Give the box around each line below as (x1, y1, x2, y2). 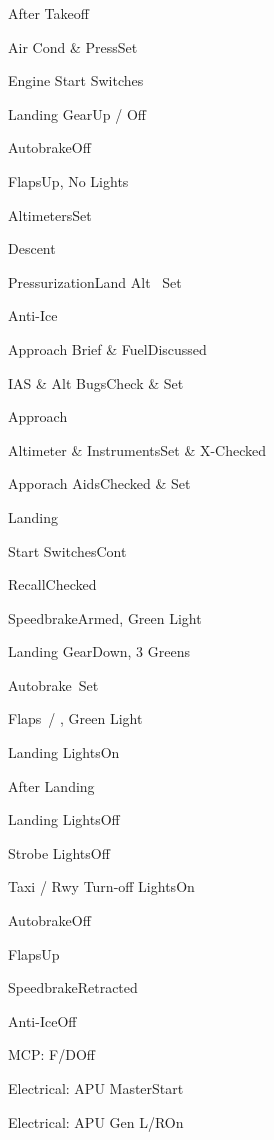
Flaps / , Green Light (8, 708, 143, 729)
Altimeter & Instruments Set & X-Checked (8, 439, 267, 460)
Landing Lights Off (8, 809, 120, 830)
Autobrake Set (8, 674, 99, 695)
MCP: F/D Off (8, 1044, 95, 1065)
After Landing (8, 775, 95, 796)
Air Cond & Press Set (8, 36, 138, 57)
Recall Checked (8, 574, 97, 595)
